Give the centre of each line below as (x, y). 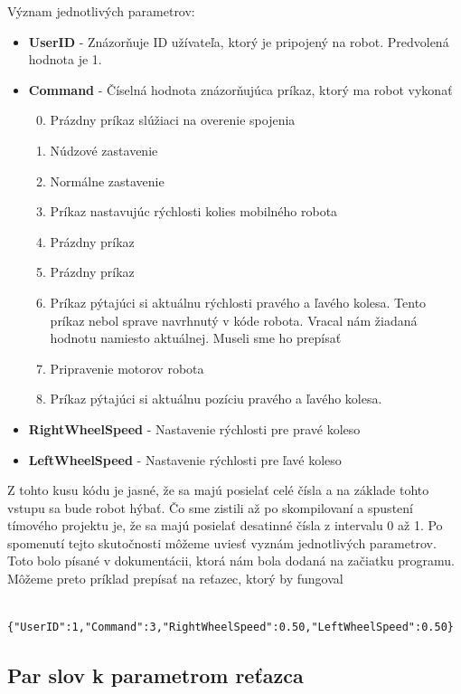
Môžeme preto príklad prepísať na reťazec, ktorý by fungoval (175, 579)
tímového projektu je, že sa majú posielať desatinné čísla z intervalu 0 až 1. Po (225, 525)
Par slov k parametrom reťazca (155, 675)
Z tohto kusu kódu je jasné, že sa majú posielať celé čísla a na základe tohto (218, 490)
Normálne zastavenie (107, 181)
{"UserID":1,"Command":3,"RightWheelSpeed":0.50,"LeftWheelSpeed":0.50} (230, 627)
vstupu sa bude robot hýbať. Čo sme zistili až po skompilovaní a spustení (210, 507)
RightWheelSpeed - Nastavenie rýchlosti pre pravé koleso (194, 428)
